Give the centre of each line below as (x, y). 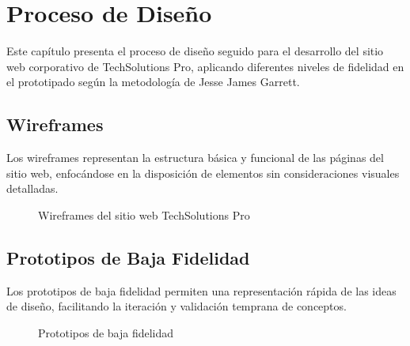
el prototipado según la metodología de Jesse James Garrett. (153, 82)
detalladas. (32, 188)
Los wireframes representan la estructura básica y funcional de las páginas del (195, 158)
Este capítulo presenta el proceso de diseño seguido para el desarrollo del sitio (195, 51)
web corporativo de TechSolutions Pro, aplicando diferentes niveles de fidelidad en (205, 66)
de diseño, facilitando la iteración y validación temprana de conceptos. (177, 306)
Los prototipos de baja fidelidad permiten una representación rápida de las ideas (201, 290)
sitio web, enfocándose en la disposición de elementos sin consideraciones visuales (203, 173)
